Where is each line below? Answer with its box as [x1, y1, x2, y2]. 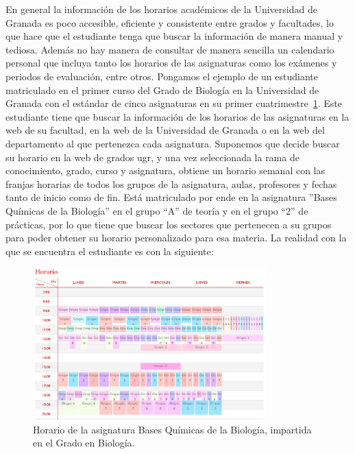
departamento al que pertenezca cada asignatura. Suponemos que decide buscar [5, 136, 340, 150]
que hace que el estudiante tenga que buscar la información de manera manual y [5, 29, 343, 43]
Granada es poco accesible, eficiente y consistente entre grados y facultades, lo [5, 15, 334, 29]
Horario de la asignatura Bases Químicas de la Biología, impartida [33, 422, 312, 436]
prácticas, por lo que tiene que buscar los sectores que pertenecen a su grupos [5, 217, 332, 231]
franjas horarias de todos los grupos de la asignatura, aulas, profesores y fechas [5, 176, 337, 191]
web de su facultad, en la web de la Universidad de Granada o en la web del [5, 123, 325, 137]
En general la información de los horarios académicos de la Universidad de [5, 2, 317, 16]
